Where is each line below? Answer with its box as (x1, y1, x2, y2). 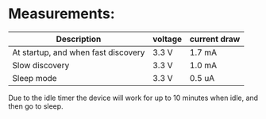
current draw (189, 33, 241, 44)
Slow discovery (12, 59, 70, 71)
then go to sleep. (8, 101, 64, 111)
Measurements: (8, 5, 115, 23)
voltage (152, 33, 183, 44)
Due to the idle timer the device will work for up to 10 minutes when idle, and (8, 93, 259, 102)
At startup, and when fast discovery (12, 47, 145, 58)
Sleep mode (12, 72, 57, 83)
